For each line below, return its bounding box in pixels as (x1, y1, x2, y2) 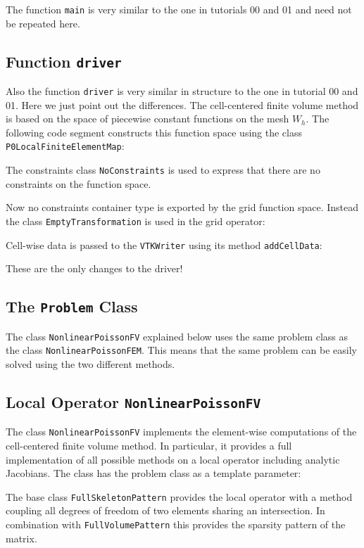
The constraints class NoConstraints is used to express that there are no (6, 163, 320, 177)
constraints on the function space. (6, 176, 151, 191)
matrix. (6, 530, 37, 545)
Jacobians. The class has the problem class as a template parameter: (6, 466, 301, 480)
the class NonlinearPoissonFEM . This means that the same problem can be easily (6, 343, 357, 357)
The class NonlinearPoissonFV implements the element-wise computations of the (6, 424, 357, 439)
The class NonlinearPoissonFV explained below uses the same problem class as (6, 329, 349, 343)
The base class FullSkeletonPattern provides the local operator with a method (6, 489, 353, 504)
